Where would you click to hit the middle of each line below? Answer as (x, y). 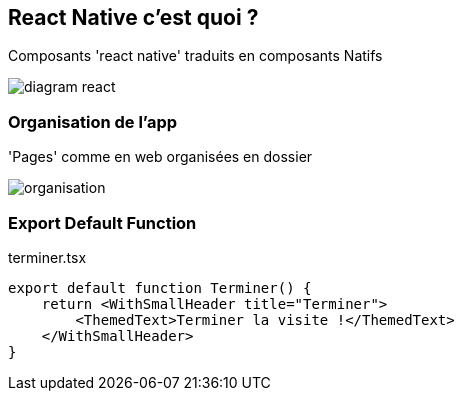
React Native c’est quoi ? (133, 17)
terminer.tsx (47, 257)
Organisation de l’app (93, 121)
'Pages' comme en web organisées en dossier (160, 157)
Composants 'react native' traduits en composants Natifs (195, 56)
